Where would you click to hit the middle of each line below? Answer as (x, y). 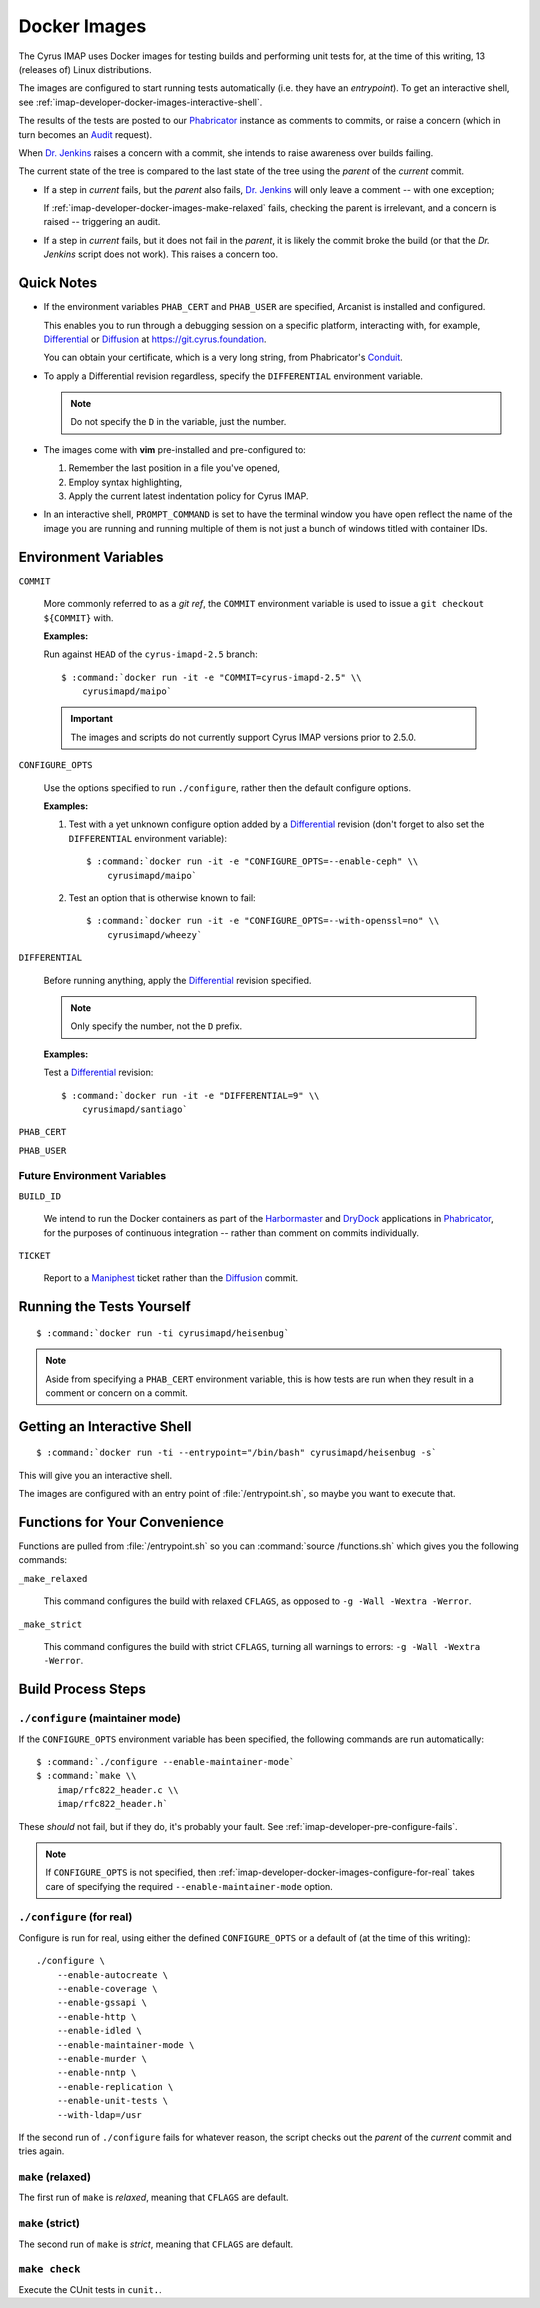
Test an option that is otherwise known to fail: (162, 897)
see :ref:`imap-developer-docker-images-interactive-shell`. (140, 102)
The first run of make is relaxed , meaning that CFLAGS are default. (153, 2197)
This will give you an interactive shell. (95, 1475)
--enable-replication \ (115, 2086)
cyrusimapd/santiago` (135, 1109)
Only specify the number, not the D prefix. (156, 1026)
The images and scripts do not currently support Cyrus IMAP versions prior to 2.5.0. (243, 737)
